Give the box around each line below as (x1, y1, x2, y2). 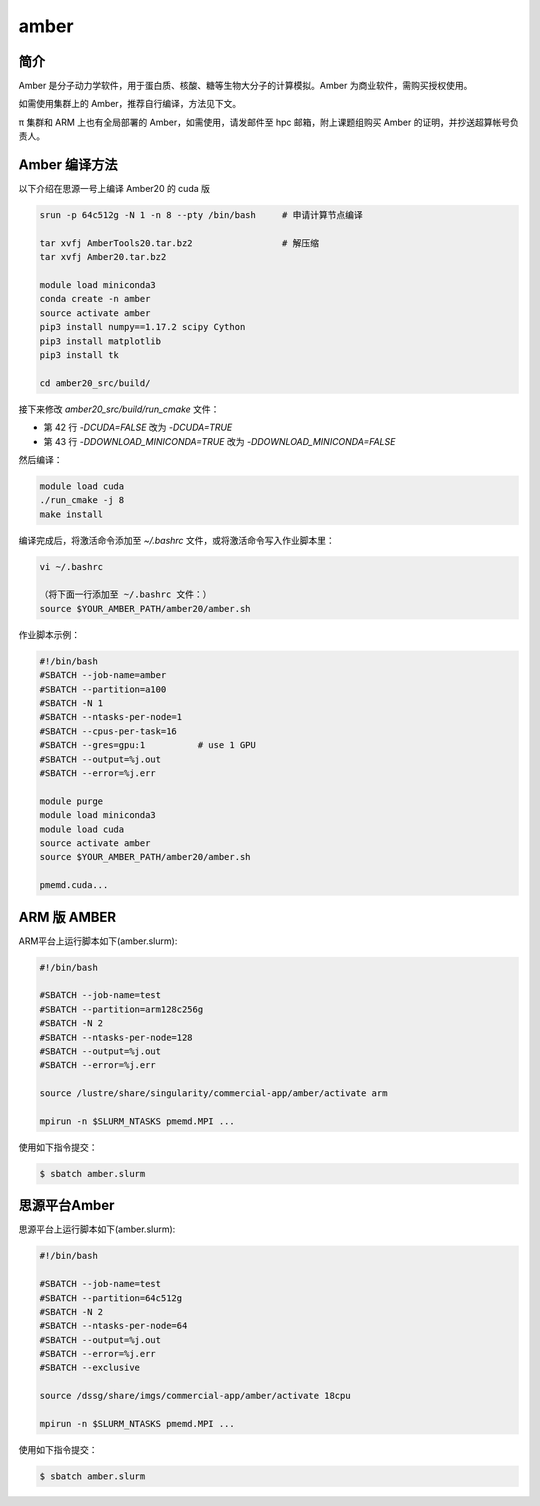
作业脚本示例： (18, 628, 80, 640)
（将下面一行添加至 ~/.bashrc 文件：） (39, 589, 212, 600)
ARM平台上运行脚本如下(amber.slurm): (18, 935, 178, 947)
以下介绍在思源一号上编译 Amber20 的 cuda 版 (18, 183, 210, 195)
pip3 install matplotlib (39, 335, 162, 347)
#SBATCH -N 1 (39, 698, 104, 709)
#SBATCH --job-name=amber (39, 670, 167, 681)
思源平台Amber (18, 1197, 115, 1214)
